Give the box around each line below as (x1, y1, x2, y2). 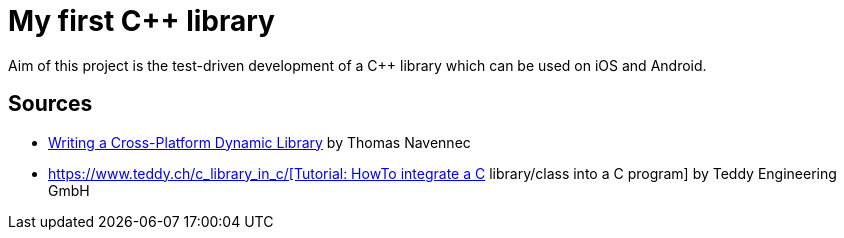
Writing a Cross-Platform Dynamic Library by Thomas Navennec (48, 133, 471, 151)
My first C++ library (8, 4, 275, 38)
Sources (8, 91, 93, 117)
